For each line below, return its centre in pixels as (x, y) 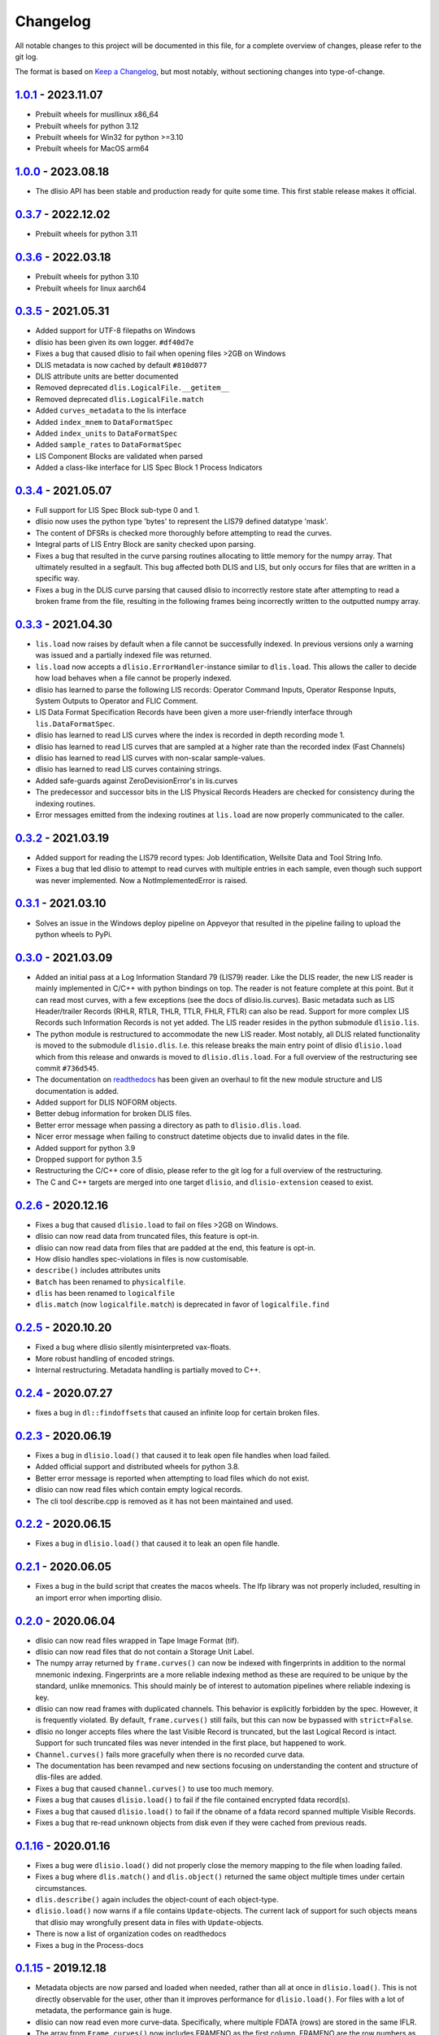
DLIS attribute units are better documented (107, 376)
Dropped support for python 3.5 (89, 1159)
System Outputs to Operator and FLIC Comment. (117, 701)
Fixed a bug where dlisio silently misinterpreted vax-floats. (133, 1347)
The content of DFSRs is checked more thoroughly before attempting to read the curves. (184, 532)
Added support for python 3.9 (85, 1148)
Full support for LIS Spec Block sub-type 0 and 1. (117, 510)
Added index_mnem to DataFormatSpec (104, 422)
